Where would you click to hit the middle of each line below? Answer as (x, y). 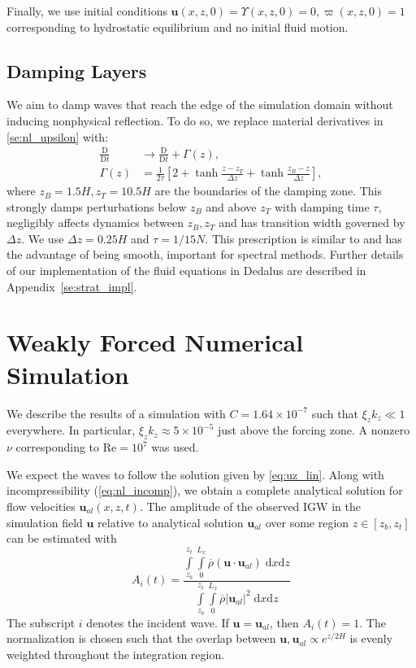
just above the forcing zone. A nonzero (314, 430)
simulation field (45, 522)
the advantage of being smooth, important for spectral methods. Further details (205, 254)
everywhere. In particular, (71, 430)
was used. (175, 447)
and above (231, 206)
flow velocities (41, 506)
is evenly (371, 638)
